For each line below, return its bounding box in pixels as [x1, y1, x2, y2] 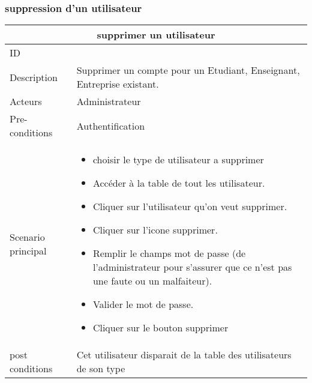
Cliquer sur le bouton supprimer [92, 321, 229, 335]
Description [10, 70, 58, 84]
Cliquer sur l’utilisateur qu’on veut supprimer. [92, 199, 287, 214]
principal [10, 243, 47, 258]
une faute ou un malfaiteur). [92, 274, 212, 288]
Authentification [76, 118, 145, 133]
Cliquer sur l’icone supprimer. [92, 223, 218, 237]
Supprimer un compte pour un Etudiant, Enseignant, [76, 63, 300, 77]
